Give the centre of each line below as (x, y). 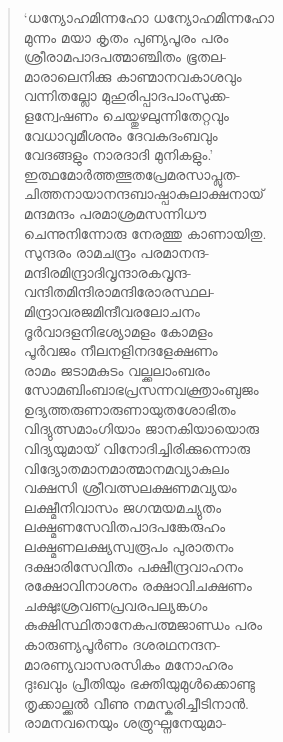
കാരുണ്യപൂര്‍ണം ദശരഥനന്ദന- (122, 644)
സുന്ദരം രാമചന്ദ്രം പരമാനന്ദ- (116, 252)
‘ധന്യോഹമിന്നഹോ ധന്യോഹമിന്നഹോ (149, 17)
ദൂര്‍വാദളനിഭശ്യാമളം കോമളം (118, 330)
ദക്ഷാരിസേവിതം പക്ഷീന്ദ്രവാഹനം (133, 565)
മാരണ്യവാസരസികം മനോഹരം (128, 663)
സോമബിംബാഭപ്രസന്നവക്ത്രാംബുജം (141, 389)
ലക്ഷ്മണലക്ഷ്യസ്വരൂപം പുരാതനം (128, 546)
